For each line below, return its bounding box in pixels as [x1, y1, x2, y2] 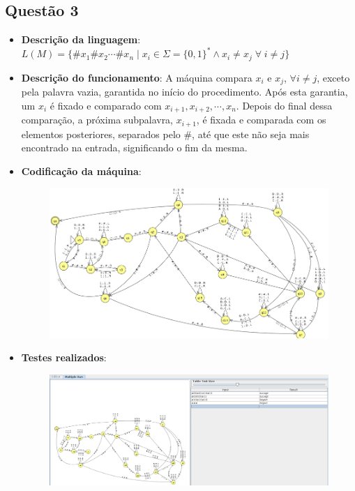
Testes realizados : [21, 350, 107, 365]
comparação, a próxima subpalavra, [21, 112, 174, 127]
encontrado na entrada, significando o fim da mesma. [21, 140, 248, 155]
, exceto [317, 70, 350, 84]
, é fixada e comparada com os [196, 112, 326, 127]
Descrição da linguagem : [21, 32, 141, 47]
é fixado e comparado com [50, 98, 162, 112]
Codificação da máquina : [21, 163, 142, 178]
